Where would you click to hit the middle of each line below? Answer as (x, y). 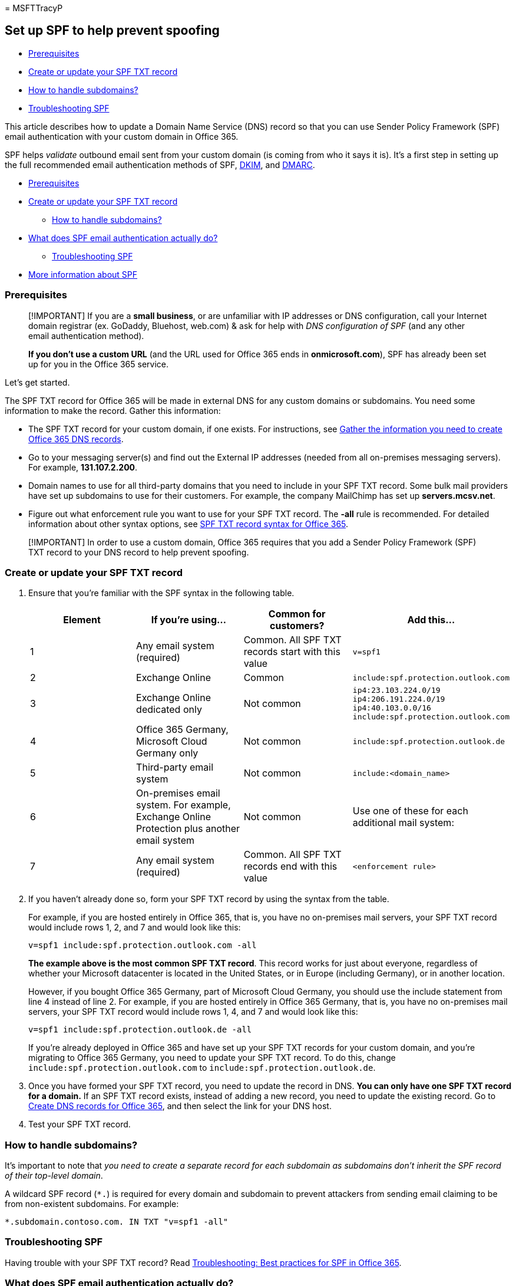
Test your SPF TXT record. (80, 1124)
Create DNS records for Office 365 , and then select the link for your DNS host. (180, 1106)
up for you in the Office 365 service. (98, 364)
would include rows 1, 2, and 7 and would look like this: (135, 928)
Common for (297, 614)
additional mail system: (403, 823)
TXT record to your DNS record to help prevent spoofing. (139, 552)
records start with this (292, 652)
